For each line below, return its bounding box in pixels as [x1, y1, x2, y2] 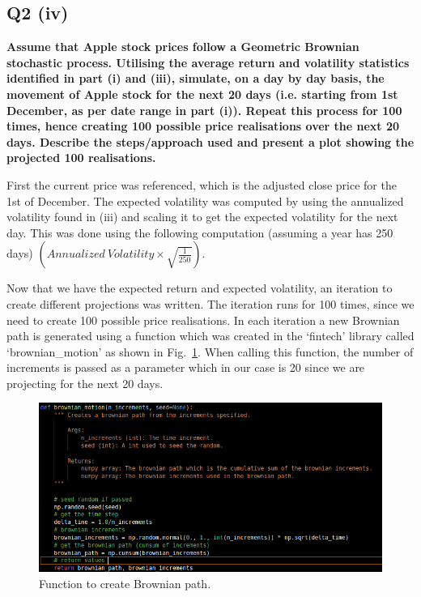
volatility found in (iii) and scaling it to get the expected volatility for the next [6, 208, 398, 225]
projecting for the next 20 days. [6, 374, 164, 391]
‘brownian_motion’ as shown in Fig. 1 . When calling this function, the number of [6, 343, 414, 360]
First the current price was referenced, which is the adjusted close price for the [6, 176, 397, 193]
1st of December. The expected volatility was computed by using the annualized [6, 192, 404, 209]
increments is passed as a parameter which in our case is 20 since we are [6, 359, 365, 376]
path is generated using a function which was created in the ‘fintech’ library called [6, 327, 415, 344]
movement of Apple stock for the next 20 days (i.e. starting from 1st [6, 85, 398, 102]
